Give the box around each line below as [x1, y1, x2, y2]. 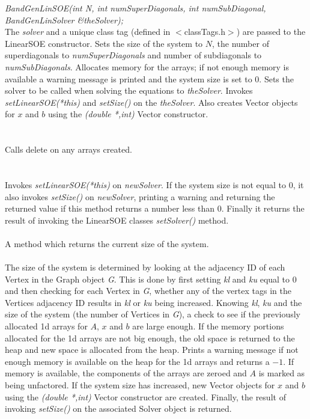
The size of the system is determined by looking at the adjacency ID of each [5, 261, 285, 274]
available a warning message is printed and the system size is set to [5, 72, 252, 85]
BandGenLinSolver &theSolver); [5, 13, 123, 26]
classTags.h [184, 25, 225, 38]
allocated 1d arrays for [5, 320, 88, 332]
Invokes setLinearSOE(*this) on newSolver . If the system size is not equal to [5, 178, 286, 191]
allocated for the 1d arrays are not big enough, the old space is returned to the [5, 331, 295, 344]
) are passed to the [236, 25, 306, 38]
